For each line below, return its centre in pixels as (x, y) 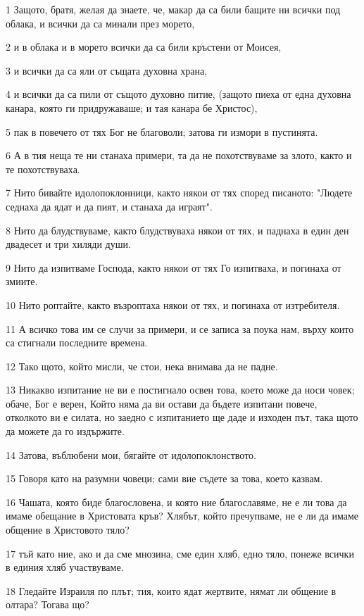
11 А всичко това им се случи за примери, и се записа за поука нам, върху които (180, 328)
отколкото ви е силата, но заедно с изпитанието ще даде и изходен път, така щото (182, 417)
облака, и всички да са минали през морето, (100, 23)
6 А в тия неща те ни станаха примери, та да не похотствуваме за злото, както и (179, 155)
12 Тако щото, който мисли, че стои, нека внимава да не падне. (142, 366)
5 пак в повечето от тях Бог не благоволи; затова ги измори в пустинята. (162, 131)
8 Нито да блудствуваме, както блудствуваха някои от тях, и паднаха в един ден (177, 230)
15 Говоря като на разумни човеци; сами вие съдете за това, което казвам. (164, 478)
